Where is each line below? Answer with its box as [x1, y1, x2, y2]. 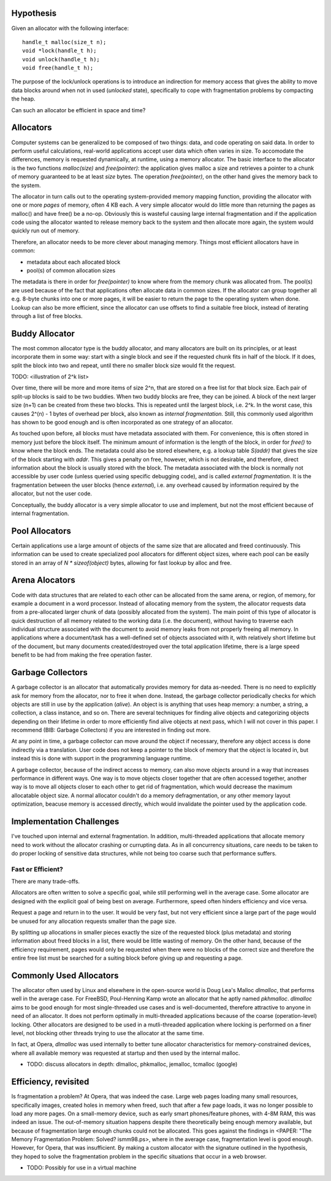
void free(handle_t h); [22, 64, 94, 72]
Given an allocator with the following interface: [11, 25, 129, 32]
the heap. [11, 95, 36, 102]
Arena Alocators [11, 575, 76, 586]
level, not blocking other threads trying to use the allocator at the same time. [11, 1030, 205, 1037]
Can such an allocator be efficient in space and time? [11, 106, 146, 113]
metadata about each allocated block [26, 258, 121, 266]
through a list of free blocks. [11, 312, 83, 319]
